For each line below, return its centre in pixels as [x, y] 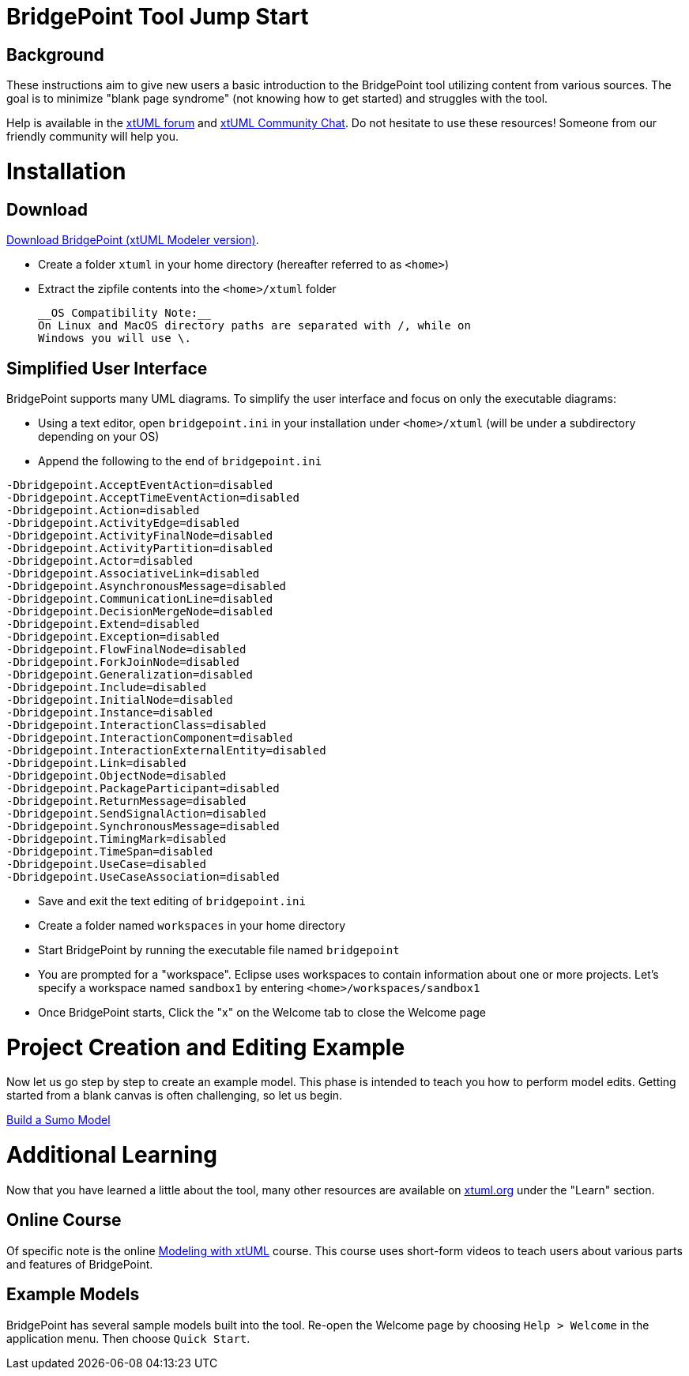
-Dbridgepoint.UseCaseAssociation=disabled [143, 876]
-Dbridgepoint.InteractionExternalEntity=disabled [166, 750]
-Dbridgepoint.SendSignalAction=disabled [136, 813]
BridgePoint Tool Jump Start [158, 17]
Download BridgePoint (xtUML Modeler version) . [133, 240]
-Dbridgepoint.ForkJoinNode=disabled [123, 662]
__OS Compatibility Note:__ [125, 313]
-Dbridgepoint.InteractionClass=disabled [136, 725]
